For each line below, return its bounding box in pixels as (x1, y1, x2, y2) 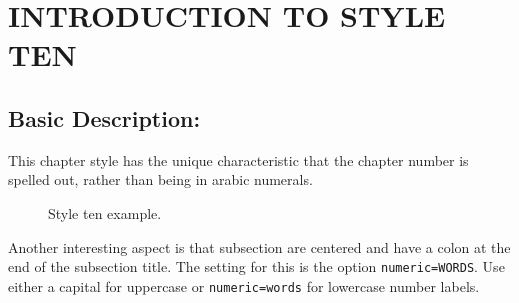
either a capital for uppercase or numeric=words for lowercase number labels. (8, 275, 480, 296)
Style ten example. (48, 202, 162, 223)
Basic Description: (8, 102, 201, 133)
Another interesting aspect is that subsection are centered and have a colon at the (8, 236, 511, 257)
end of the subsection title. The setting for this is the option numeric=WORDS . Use (8, 256, 505, 277)
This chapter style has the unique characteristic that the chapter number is (8, 149, 469, 170)
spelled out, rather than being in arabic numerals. (8, 169, 313, 190)
